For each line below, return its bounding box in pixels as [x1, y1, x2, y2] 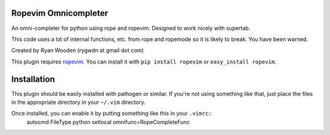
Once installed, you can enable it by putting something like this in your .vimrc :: [11, 110, 212, 117]
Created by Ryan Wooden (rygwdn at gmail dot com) [11, 46, 144, 54]
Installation [11, 74, 55, 84]
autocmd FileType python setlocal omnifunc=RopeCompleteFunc [26, 118, 190, 125]
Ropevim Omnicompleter [11, 8, 108, 18]
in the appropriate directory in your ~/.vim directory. [11, 98, 146, 106]
